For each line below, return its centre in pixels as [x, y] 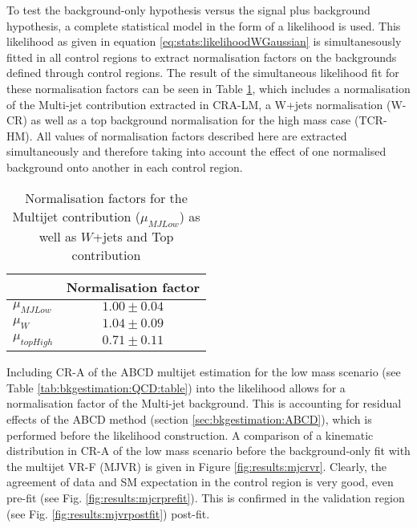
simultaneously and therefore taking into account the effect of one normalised [196, 151]
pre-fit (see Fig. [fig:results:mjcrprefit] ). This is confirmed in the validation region [206, 498]
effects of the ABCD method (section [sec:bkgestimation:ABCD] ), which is [189, 419]
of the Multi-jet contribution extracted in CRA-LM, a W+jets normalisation [195, 104]
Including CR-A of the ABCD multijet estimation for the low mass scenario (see [204, 372]
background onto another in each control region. [125, 167]
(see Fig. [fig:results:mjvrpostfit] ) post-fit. [108, 513]
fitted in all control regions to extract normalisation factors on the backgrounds [202, 57]
